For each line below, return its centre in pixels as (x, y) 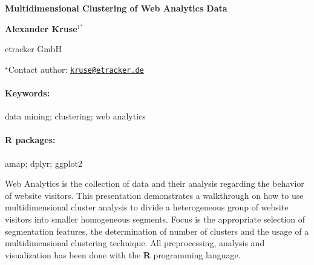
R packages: (30, 140)
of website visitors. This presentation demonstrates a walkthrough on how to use (154, 195)
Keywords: (28, 93)
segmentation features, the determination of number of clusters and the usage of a (157, 231)
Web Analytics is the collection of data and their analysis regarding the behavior (155, 183)
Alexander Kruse (41, 28)
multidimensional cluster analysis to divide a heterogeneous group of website (147, 207)
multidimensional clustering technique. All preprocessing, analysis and (135, 243)
